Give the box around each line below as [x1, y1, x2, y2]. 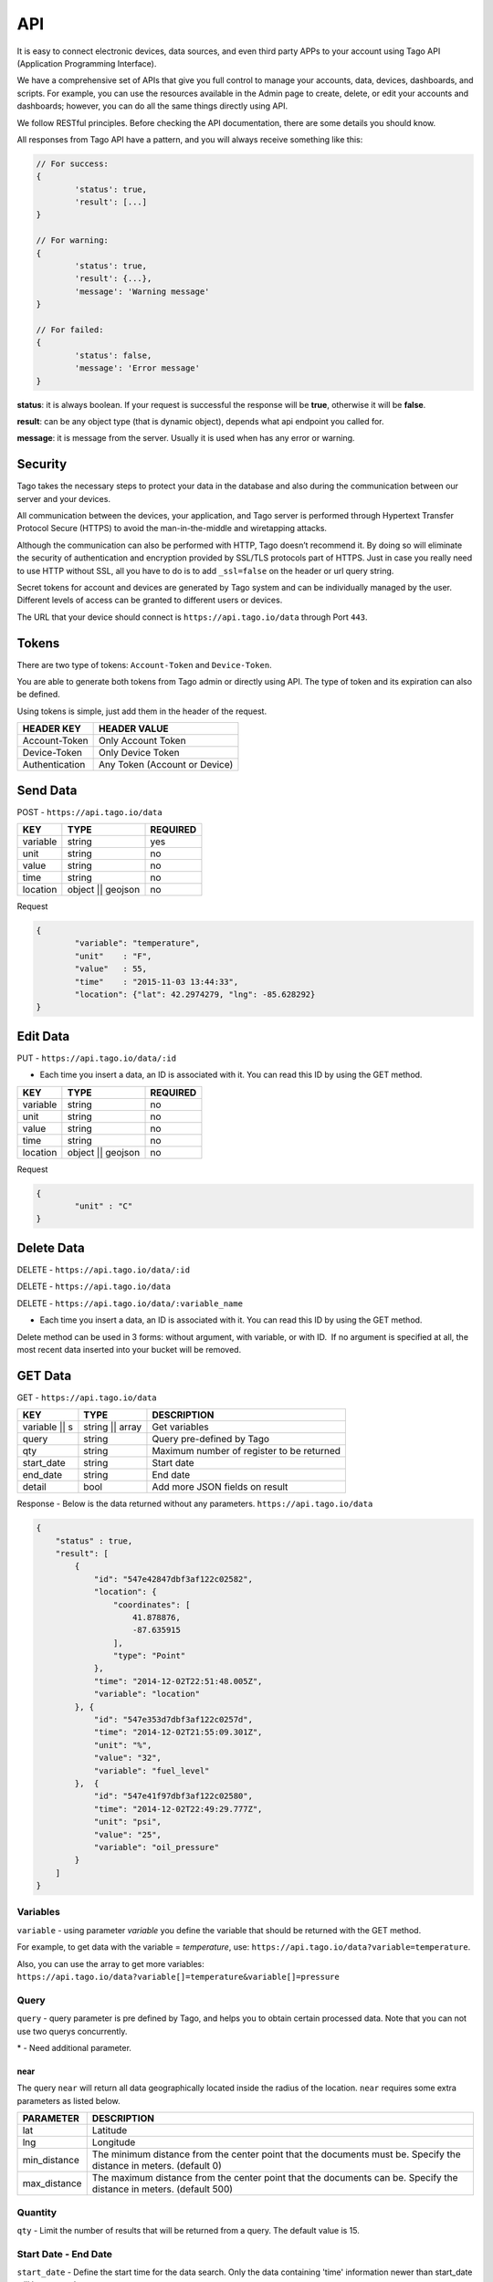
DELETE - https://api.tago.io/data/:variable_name [16, 1297, 244, 1309]
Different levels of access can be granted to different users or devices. [16, 594, 283, 606]
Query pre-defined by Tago [152, 1433, 269, 1446]
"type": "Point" [112, 1650, 186, 1661]
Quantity [16, 2205, 58, 2218]
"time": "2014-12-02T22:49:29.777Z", [93, 1804, 263, 1814]
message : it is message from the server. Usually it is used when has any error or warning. [16, 433, 355, 444]
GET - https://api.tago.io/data [16, 1392, 157, 1403]
